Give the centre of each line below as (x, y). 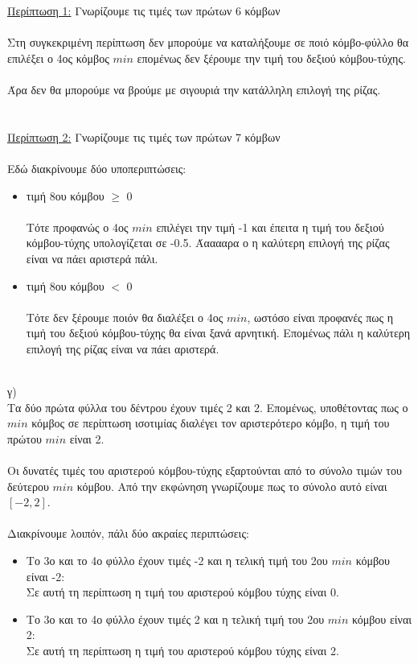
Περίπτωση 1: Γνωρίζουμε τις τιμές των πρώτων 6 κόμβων (144, 10)
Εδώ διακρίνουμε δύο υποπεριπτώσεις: (97, 168)
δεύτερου (28, 486)
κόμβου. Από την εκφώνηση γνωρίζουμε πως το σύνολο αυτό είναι (232, 486)
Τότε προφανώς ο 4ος (77, 227)
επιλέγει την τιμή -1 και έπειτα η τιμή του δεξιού (270, 227)
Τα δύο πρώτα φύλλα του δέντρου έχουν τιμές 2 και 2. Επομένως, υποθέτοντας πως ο (208, 407)
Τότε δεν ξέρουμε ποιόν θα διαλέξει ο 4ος (125, 317)
